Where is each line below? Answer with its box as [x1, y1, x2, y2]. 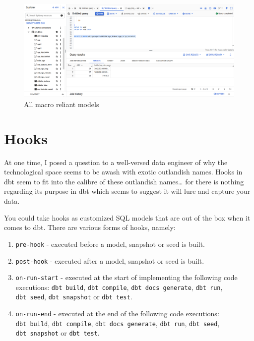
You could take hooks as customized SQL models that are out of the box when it [4, 212, 251, 223]
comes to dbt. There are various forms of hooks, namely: [4, 222, 176, 232]
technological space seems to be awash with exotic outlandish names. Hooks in [4, 167, 243, 177]
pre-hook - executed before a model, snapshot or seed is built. [15, 238, 205, 249]
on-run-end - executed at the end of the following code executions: [15, 308, 219, 319]
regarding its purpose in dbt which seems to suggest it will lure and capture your [4, 186, 251, 196]
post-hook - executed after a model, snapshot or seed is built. [15, 255, 204, 266]
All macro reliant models [24, 99, 99, 109]
